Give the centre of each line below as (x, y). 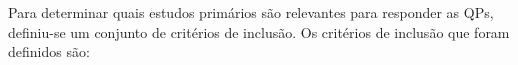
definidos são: (49, 51)
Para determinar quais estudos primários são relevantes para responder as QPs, (251, 12)
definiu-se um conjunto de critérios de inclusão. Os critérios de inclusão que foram (259, 31)
